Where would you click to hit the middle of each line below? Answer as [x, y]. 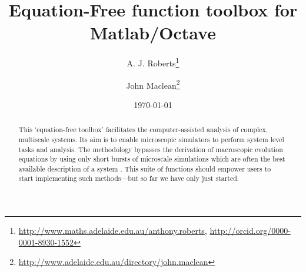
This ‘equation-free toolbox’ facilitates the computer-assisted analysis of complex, [143, 130]
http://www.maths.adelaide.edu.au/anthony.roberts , [113, 231]
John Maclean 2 [153, 84]
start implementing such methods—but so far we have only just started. [129, 178]
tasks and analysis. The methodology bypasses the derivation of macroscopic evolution [151, 149]
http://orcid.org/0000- [250, 231]
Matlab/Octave [153, 33]
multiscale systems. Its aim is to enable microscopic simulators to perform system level [151, 139]
